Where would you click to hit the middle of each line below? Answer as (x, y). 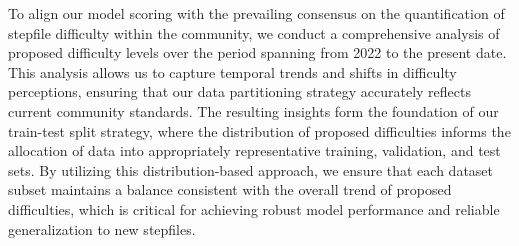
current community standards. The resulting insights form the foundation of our (253, 110)
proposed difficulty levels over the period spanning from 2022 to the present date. (257, 52)
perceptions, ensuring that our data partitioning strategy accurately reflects (240, 91)
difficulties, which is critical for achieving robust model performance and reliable (254, 208)
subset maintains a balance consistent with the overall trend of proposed (230, 189)
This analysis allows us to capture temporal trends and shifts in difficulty (232, 71)
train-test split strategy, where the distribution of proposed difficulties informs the (259, 130)
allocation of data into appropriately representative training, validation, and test (254, 150)
